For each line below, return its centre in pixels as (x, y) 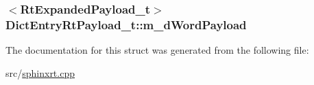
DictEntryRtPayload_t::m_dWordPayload (126, 24)
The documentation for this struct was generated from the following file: (157, 50)
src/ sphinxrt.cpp (40, 72)
